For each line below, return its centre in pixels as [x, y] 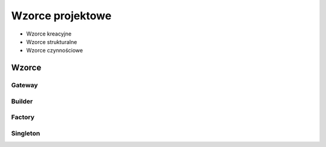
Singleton [26, 133]
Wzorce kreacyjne [49, 34]
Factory [23, 117]
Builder [22, 101]
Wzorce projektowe [61, 16]
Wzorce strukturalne [52, 42]
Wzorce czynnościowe [55, 51]
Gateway [25, 86]
